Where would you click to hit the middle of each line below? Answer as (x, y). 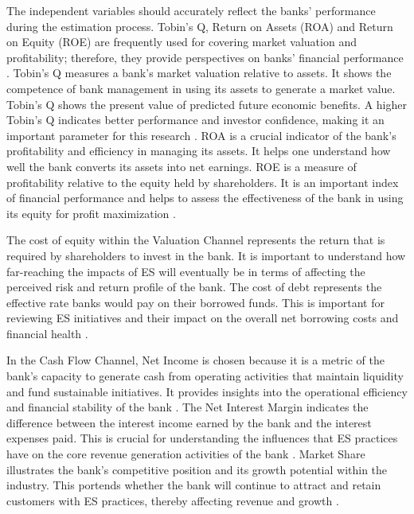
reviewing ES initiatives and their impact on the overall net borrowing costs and (203, 318)
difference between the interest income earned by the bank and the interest (189, 422)
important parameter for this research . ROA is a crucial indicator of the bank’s (201, 135)
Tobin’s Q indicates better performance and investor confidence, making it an (195, 120)
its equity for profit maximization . (91, 213)
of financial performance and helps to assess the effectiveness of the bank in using (205, 198)
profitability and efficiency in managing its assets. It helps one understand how (199, 151)
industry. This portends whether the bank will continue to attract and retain (194, 485)
